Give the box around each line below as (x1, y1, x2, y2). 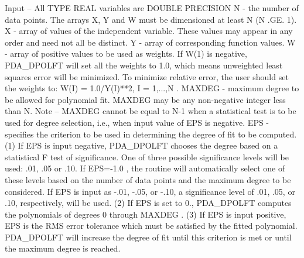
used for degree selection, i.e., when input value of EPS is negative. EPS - (5, 116, 269, 128)
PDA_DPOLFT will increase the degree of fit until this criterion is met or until (5, 231, 292, 243)
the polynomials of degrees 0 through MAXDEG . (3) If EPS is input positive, (5, 208, 286, 220)
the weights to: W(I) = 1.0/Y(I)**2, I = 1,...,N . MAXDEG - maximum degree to (5, 82, 299, 94)
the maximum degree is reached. (5, 242, 121, 254)
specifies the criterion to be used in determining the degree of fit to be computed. (5, 128, 297, 140)
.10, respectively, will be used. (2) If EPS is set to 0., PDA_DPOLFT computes (5, 197, 292, 209)
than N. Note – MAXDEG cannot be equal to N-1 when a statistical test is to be (5, 105, 296, 117)
